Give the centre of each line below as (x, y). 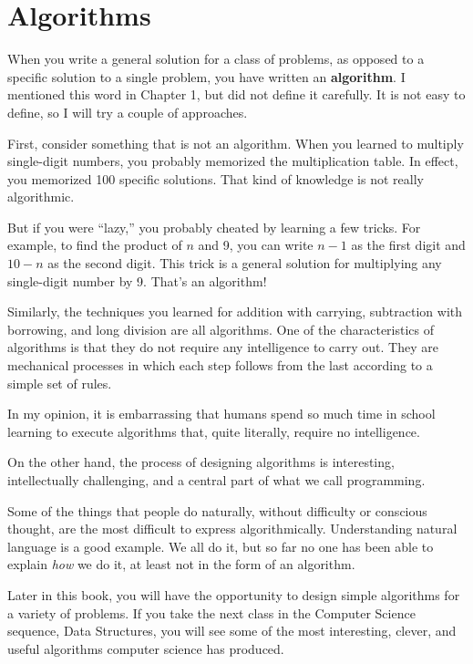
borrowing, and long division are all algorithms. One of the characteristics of (221, 329)
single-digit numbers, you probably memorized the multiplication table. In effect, (233, 161)
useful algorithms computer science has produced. (146, 648)
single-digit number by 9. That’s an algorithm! (137, 280)
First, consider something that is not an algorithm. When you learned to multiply (236, 143)
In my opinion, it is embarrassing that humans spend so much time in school (221, 414)
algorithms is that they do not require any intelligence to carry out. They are (223, 347)
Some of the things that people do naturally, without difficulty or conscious (217, 510)
